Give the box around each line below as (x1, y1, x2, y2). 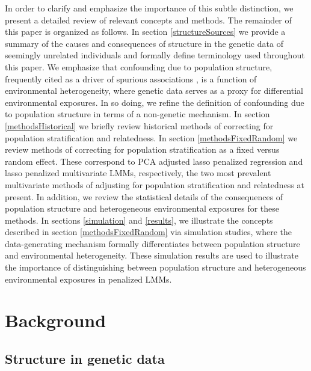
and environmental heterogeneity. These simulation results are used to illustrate (5, 249, 298, 262)
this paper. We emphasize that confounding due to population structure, (5, 60, 273, 73)
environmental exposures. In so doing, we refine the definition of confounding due (5, 96, 304, 108)
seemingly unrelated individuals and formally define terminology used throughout (5, 49, 305, 61)
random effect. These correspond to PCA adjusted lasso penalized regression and (5, 155, 303, 167)
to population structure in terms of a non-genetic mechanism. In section (5, 108, 270, 120)
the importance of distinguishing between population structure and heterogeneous (5, 261, 306, 274)
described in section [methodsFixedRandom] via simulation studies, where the (5, 225, 292, 238)
